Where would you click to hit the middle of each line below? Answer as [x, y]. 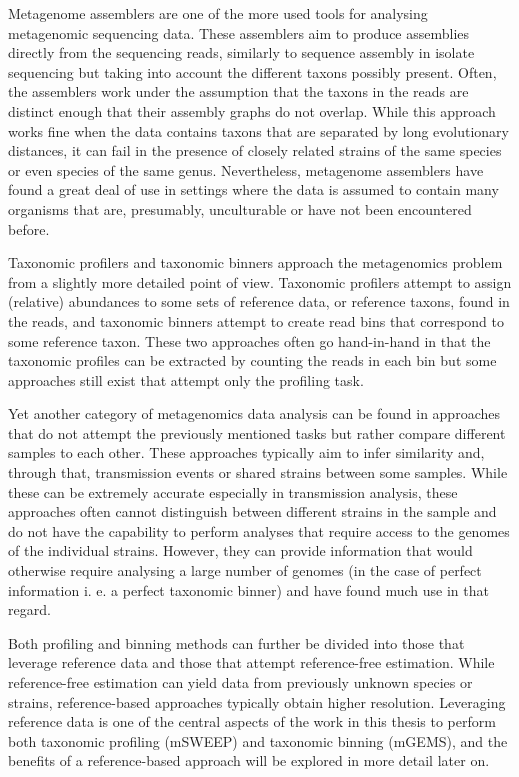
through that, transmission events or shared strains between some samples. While [258, 472]
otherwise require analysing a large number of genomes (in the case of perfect [245, 570]
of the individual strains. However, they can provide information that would [240, 550]
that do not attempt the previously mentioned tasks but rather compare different [257, 432]
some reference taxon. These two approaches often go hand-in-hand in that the [249, 340]
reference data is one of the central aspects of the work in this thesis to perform [252, 721]
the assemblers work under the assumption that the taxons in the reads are [238, 91]
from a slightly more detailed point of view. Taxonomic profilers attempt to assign [260, 281]
